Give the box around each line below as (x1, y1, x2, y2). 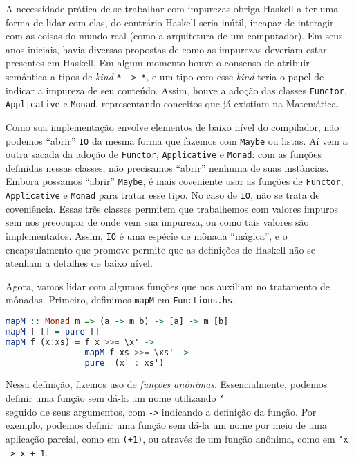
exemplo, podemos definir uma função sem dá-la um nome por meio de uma (6, 418, 327, 432)
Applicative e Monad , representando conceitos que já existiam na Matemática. (6, 96, 339, 111)
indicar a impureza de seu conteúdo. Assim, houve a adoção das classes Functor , (6, 82, 347, 97)
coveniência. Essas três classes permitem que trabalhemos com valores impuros (6, 201, 338, 215)
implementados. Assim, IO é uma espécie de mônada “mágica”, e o (6, 228, 288, 242)
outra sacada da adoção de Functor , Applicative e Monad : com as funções (6, 147, 322, 161)
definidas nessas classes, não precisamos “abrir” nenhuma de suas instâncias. (6, 160, 329, 175)
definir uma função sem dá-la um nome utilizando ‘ (6, 391, 225, 405)
